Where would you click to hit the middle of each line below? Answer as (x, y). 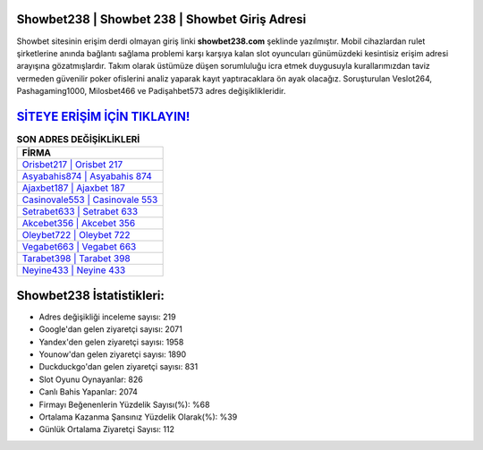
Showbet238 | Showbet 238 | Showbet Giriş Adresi (161, 19)
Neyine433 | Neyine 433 (74, 270)
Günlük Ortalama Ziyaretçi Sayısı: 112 (106, 429)
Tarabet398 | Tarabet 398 (76, 259)
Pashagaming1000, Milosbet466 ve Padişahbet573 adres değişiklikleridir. (151, 91)
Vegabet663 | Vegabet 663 (79, 247)
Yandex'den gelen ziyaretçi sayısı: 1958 (111, 342)
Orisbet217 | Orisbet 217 (72, 165)
